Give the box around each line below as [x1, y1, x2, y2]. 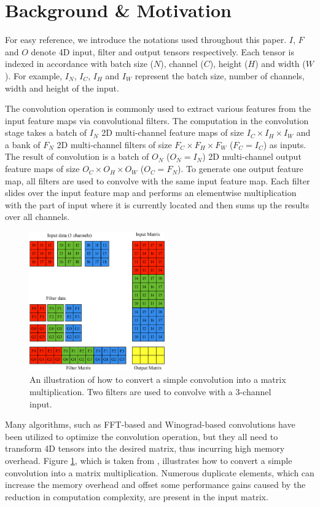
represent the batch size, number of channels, [135, 69, 305, 82]
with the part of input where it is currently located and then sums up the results [5, 198, 310, 211]
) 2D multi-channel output [202, 150, 302, 163]
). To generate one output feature [178, 162, 303, 175]
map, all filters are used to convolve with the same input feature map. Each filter [5, 174, 310, 187]
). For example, [5, 69, 63, 82]
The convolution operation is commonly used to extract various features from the [5, 102, 311, 115]
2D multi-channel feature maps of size [101, 126, 244, 139]
